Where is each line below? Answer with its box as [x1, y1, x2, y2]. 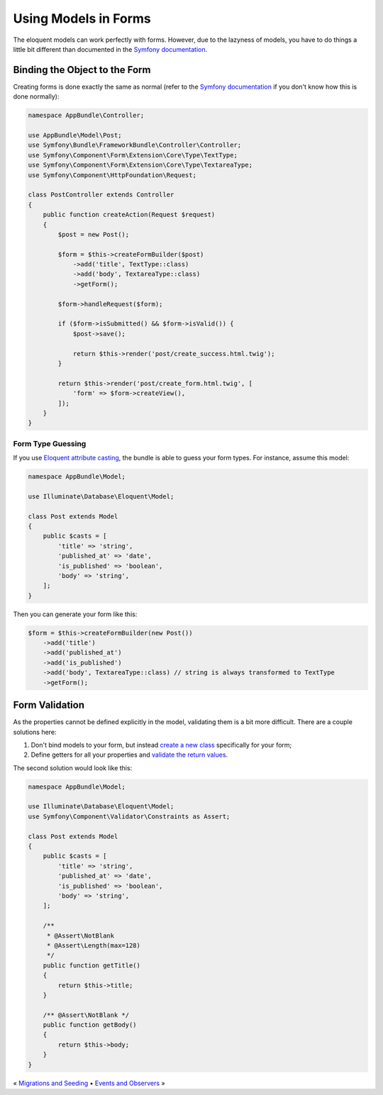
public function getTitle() [43, 961, 141, 969]
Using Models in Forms [13, 11, 152, 26]
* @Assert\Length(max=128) [46, 941, 141, 950]
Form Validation [13, 699, 85, 711]
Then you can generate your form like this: [13, 610, 138, 618]
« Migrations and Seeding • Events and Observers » [13, 1079, 166, 1087]
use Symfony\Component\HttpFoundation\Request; [28, 171, 196, 179]
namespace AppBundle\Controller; [28, 111, 145, 120]
